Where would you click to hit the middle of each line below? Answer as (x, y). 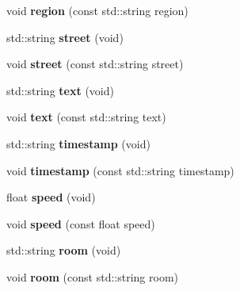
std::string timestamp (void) (78, 143)
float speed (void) (51, 197)
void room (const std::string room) (92, 276)
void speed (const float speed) (81, 223)
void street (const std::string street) (95, 64)
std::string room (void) (64, 250)
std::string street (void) (65, 37)
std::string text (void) (60, 90)
